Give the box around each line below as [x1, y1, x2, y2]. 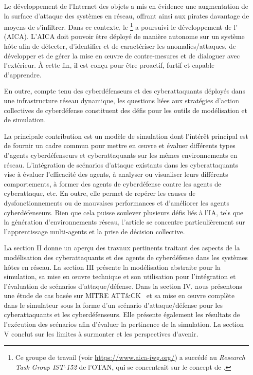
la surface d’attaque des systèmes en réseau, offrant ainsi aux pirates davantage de [4, 10, 249, 20]
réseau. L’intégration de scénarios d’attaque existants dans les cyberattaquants [4, 159, 238, 169]
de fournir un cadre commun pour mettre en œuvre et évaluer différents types [4, 140, 235, 150]
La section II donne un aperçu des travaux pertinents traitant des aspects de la [4, 243, 240, 253]
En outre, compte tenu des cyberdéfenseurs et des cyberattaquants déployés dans [4, 86, 245, 96]
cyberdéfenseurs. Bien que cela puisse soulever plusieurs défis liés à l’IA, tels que [4, 207, 243, 217]
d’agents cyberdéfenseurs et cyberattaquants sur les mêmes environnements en [4, 150, 237, 160]
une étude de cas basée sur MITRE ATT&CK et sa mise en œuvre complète [4, 290, 235, 300]
